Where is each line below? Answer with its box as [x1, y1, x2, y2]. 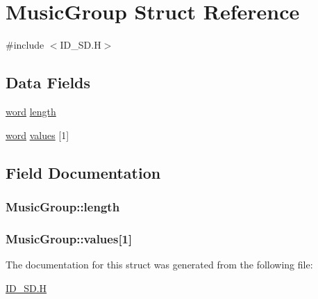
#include [6, 38, 44, 52]
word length [6, 104, 56, 118]
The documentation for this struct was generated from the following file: [6, 257, 313, 271]
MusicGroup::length [6, 197, 120, 215]
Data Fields [6, 72, 91, 93]
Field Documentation [6, 161, 161, 183]
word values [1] [6, 127, 69, 142]
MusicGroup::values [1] [6, 229, 133, 247]
